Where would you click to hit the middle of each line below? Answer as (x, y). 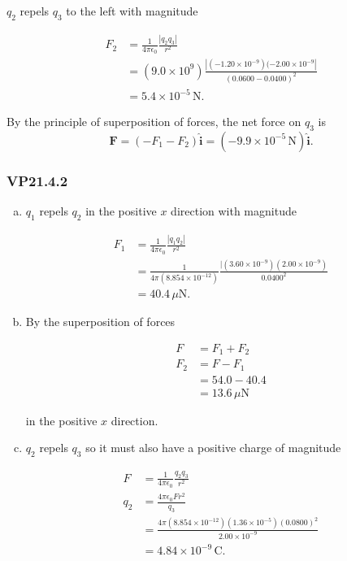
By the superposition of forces (100, 322)
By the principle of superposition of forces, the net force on (154, 122)
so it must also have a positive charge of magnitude (213, 448)
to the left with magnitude (132, 11)
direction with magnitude (234, 211)
